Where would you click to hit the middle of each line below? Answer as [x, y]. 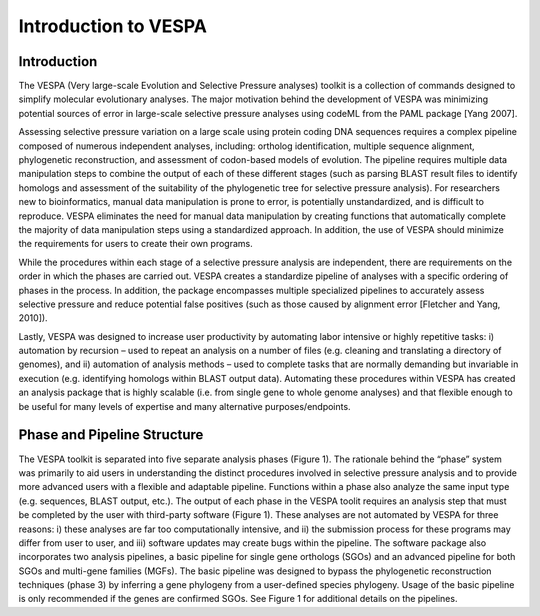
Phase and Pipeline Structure [111, 435]
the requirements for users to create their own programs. [136, 244]
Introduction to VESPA [112, 26]
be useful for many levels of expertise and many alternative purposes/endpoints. [184, 406]
